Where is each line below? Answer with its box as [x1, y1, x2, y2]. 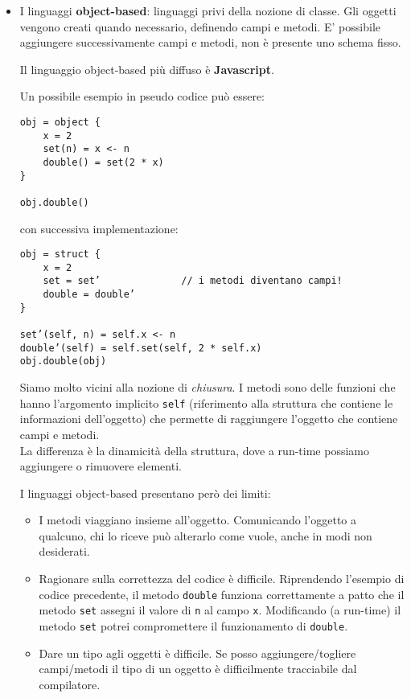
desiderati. [39, 543, 90, 560]
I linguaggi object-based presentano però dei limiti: [19, 484, 271, 501]
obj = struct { [19, 248, 101, 261]
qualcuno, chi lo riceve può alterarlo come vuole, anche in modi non [39, 527, 372, 544]
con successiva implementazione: [19, 220, 179, 236]
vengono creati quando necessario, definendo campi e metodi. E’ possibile [19, 18, 380, 35]
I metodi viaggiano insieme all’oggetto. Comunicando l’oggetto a [39, 511, 357, 528]
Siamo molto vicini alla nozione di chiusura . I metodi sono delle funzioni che [19, 379, 396, 396]
